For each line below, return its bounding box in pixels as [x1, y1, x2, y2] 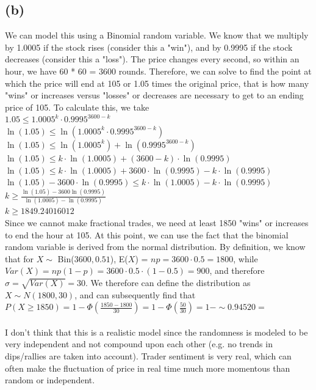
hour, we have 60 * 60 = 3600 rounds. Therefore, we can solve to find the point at [5, 64, 312, 77]
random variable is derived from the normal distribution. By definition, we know [5, 240, 306, 253]
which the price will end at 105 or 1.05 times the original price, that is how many [5, 76, 309, 89]
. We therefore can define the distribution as [85, 276, 251, 289]
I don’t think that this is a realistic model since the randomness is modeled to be [5, 325, 308, 338]
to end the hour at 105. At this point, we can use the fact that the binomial [5, 228, 289, 241]
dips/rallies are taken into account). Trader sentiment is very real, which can [5, 350, 292, 362]
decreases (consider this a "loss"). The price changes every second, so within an [5, 53, 300, 65]
